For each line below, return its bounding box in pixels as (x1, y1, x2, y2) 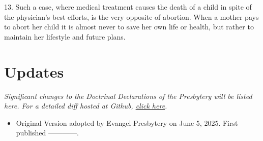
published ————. (16, 127, 79, 138)
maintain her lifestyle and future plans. (4, 31, 126, 42)
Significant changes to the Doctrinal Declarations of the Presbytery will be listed (4, 90, 252, 101)
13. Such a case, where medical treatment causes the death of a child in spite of (4, 2, 252, 12)
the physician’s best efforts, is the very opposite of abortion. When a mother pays (4, 11, 259, 22)
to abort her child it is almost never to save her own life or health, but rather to (4, 21, 254, 32)
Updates (4, 61, 64, 82)
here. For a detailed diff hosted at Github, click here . (4, 100, 167, 111)
